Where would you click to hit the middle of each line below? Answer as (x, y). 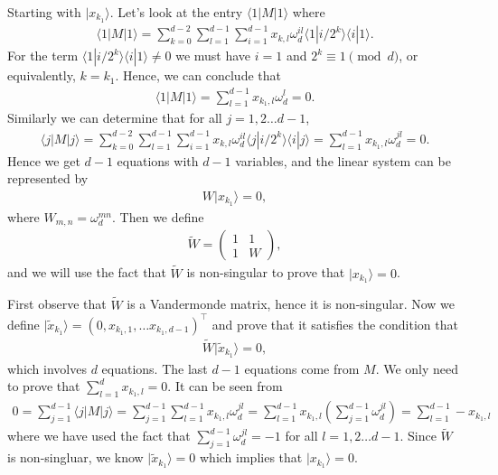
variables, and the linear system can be (343, 160)
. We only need (417, 368)
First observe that (57, 304)
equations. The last (155, 368)
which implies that (251, 457)
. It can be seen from (225, 386)
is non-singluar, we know (75, 457)
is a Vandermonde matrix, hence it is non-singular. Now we (291, 304)
